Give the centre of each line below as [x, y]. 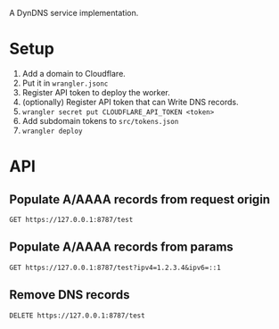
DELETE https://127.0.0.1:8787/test [77, 316]
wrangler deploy [52, 131]
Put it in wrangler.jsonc [65, 83]
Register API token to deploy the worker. [96, 92]
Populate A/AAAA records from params [121, 247]
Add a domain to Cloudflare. [74, 73]
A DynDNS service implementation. [74, 13]
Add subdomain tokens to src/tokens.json [100, 120]
